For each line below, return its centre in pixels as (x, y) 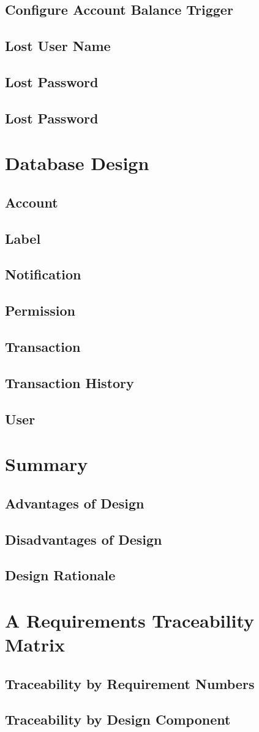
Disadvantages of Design (84, 539)
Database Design (77, 163)
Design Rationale (60, 575)
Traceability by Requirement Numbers (130, 683)
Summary (47, 464)
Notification (43, 274)
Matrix (35, 644)
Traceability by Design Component (118, 719)
